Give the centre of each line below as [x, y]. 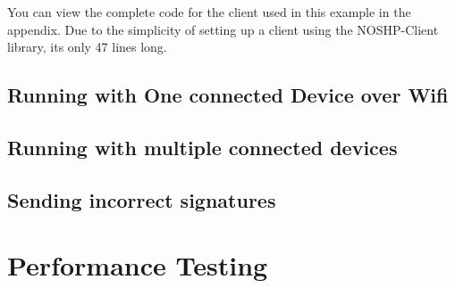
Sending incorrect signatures [142, 199]
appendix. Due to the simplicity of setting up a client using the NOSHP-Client [223, 29]
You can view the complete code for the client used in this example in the [209, 12]
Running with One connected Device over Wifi [228, 95]
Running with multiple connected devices [202, 147]
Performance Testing [138, 265]
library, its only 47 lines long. [87, 47]
